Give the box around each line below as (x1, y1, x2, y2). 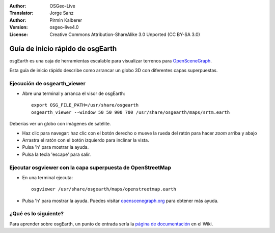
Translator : (9, 10, 34, 16)
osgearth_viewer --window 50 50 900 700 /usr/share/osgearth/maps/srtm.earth (31, 109, 230, 115)
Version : (9, 24, 28, 30)
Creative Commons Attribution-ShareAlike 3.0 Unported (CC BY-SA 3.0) (49, 31, 201, 38)
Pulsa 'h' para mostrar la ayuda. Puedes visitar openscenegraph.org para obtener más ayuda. (22, 197, 219, 204)
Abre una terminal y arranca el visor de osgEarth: (22, 90, 125, 96)
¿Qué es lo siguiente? (9, 210, 64, 217)
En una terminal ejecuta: (22, 174, 73, 180)
